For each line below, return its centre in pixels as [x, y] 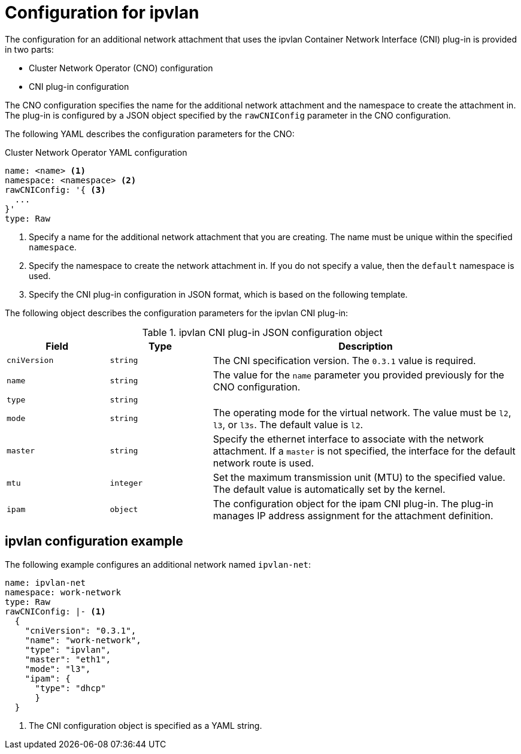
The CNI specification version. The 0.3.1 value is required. [344, 360]
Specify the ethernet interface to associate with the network [348, 439]
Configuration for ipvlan [102, 13]
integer [126, 483]
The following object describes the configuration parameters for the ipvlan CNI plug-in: [177, 313]
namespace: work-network [63, 592]
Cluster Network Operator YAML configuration [96, 152]
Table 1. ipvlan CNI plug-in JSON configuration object [262, 332]
